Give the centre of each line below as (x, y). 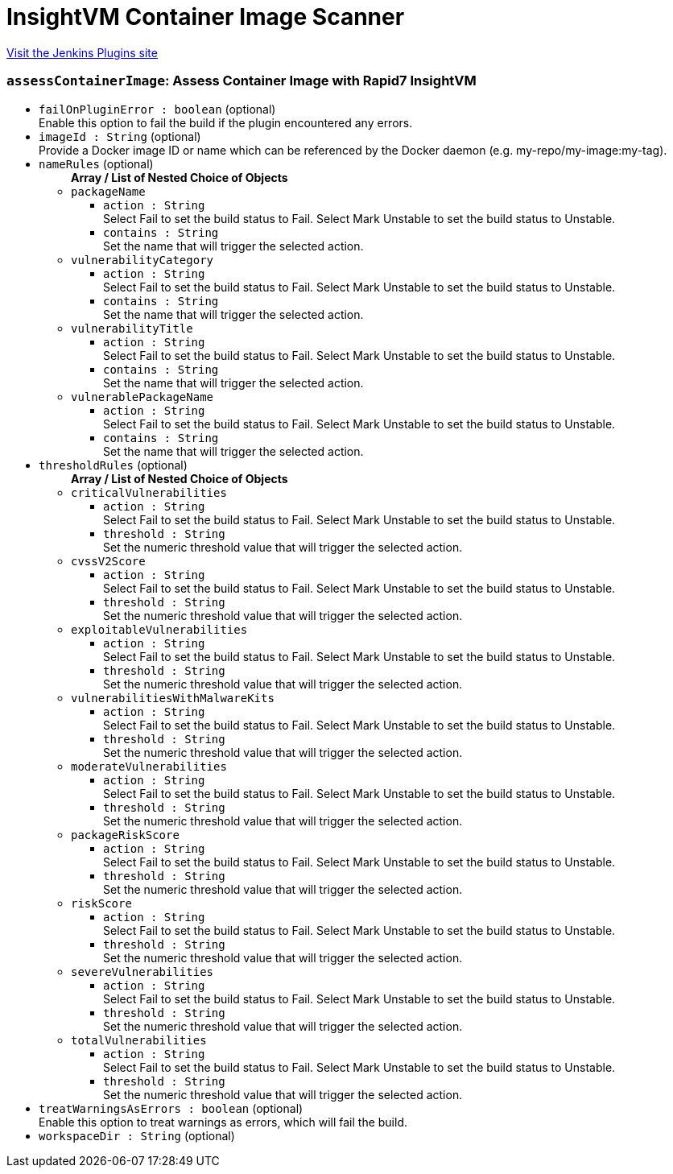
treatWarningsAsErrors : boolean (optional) (171, 1108)
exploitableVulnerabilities (159, 629)
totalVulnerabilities (139, 1040)
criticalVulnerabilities (149, 492)
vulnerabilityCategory (142, 260)
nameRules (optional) (96, 163)
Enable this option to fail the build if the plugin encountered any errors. (226, 122)
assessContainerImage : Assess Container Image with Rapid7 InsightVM (242, 81)
